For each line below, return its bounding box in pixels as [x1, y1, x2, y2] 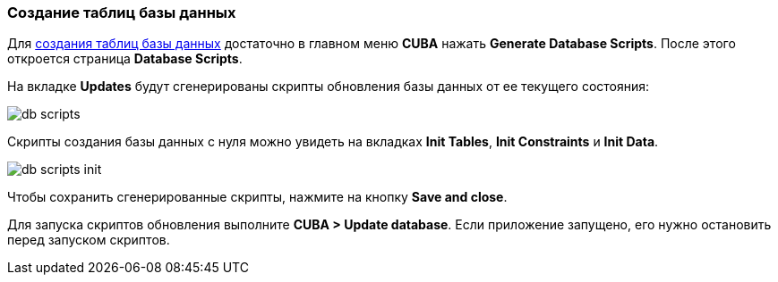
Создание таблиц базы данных [7, 4, 236, 21]
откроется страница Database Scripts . [7, 51, 243, 67]
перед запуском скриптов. [7, 232, 170, 248]
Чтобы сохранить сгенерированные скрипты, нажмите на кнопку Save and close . [7, 189, 508, 205]
